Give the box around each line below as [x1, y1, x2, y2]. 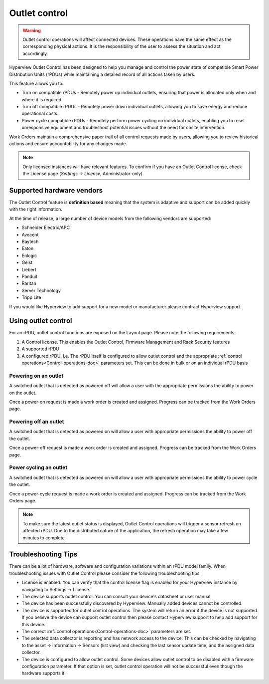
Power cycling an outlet [9, 464, 67, 471]
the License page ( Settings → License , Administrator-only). [22, 171, 144, 177]
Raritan [21, 280, 37, 286]
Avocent [21, 231, 39, 237]
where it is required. [21, 96, 63, 102]
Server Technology [21, 287, 61, 293]
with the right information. [9, 206, 62, 212]
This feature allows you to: [9, 80, 64, 86]
